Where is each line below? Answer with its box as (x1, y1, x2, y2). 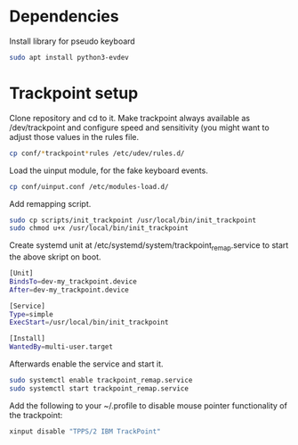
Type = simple (9, 309, 53, 318)
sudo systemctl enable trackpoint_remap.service (9, 376, 193, 385)
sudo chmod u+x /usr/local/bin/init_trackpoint (9, 224, 189, 233)
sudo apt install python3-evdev (9, 53, 129, 62)
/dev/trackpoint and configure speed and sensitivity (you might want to (9, 122, 270, 133)
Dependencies (9, 6, 119, 27)
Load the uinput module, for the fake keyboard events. (9, 165, 209, 176)
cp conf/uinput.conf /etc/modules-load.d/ (9, 182, 169, 191)
